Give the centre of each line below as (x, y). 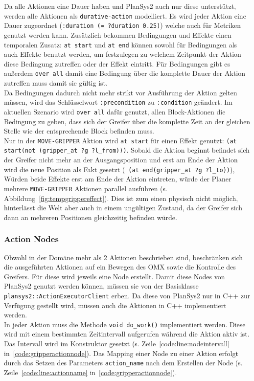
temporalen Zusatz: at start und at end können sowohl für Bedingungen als (121, 44)
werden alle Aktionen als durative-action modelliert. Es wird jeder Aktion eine (125, 15)
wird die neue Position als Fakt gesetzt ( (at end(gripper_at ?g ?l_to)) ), (119, 169)
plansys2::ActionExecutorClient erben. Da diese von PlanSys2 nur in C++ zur (127, 295)
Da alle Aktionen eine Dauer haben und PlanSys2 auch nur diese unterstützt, (120, 6)
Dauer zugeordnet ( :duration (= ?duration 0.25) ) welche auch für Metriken (122, 25)
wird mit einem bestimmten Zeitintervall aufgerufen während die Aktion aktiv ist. (127, 334)
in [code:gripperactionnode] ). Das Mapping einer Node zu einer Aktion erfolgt (121, 353)
